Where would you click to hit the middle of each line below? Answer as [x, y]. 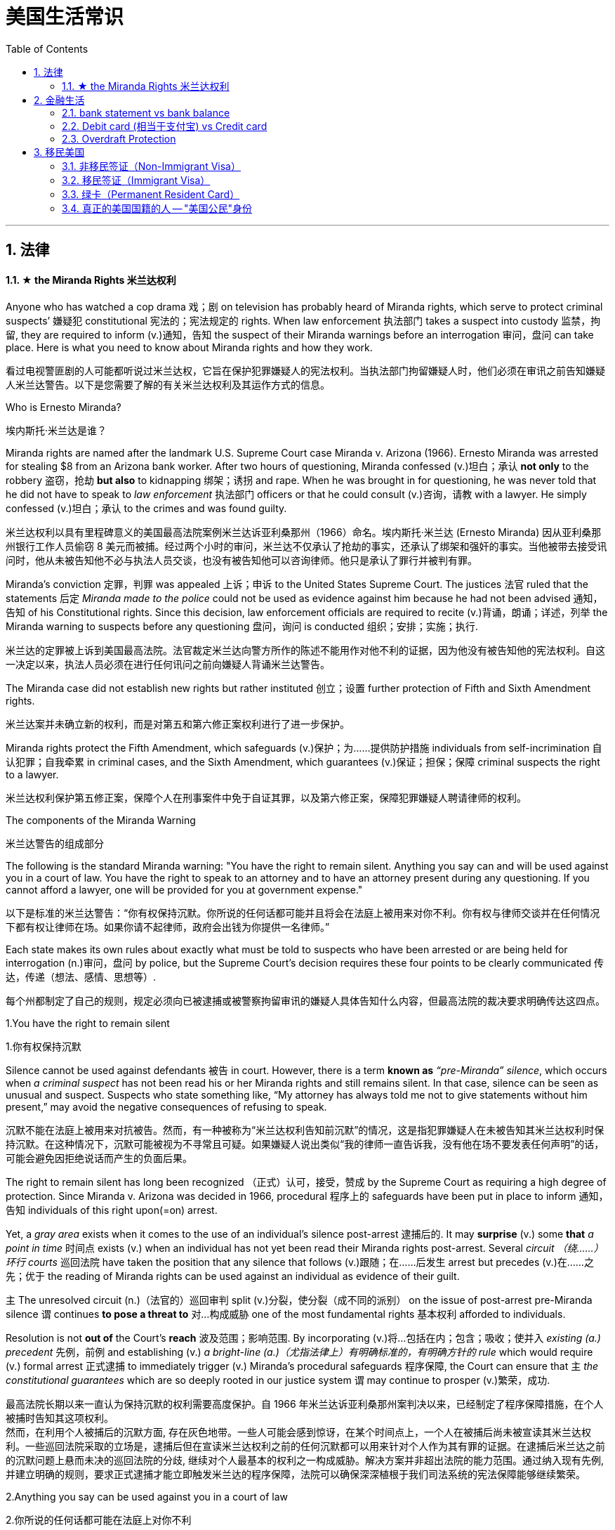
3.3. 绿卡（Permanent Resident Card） [151, 194]
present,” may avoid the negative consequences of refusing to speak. [166, 1107]
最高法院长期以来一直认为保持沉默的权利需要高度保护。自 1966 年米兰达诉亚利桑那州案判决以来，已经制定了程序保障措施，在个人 [305, 1404]
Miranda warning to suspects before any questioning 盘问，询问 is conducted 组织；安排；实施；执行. [242, 627]
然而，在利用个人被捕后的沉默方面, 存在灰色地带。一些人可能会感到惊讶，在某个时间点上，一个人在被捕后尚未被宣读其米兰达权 [298, 1432]
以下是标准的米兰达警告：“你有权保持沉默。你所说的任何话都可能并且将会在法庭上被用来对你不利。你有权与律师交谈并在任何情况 [303, 913]
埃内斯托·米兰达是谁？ [57, 431]
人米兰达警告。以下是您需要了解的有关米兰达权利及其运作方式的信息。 [168, 385]
